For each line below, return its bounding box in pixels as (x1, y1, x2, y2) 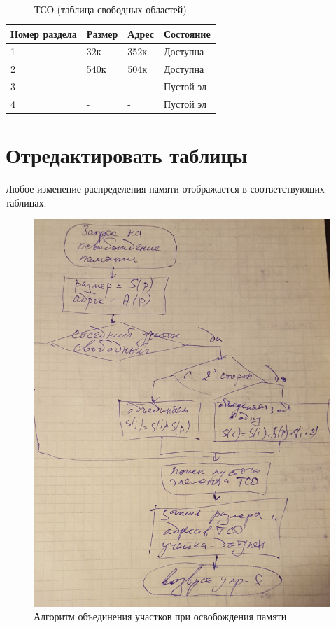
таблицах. (6, 195, 47, 209)
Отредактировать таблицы (6, 141, 248, 169)
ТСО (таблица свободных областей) (34, 2, 187, 16)
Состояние (163, 26, 211, 41)
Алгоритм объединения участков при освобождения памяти (34, 609, 287, 624)
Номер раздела (10, 26, 77, 41)
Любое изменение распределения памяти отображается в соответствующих (6, 181, 325, 196)
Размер (86, 26, 118, 41)
